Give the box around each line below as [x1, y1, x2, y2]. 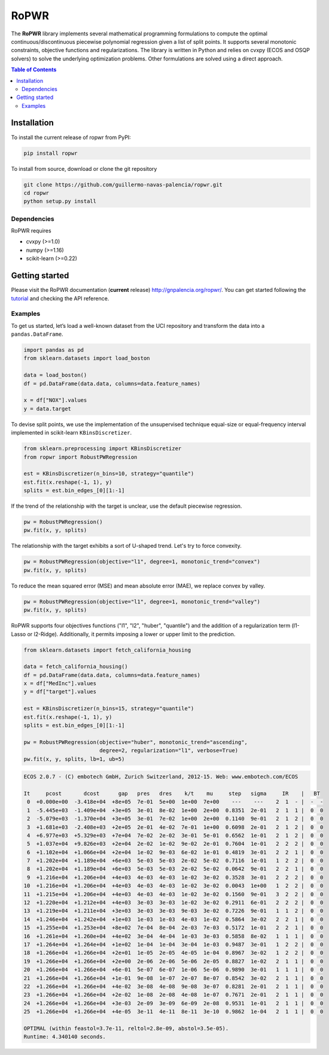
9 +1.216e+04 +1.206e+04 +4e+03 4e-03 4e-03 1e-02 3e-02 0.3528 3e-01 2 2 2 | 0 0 [27, 874, 324, 881]
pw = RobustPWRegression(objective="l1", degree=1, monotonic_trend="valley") [23, 598, 260, 605]
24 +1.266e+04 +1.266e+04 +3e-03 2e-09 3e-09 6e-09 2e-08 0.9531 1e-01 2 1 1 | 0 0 [23, 1000, 324, 1006]
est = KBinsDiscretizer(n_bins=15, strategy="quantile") [23, 705, 194, 712]
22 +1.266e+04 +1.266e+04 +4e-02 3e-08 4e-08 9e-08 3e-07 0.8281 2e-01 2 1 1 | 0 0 [23, 983, 324, 990]
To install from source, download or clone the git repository [11, 165, 157, 172]
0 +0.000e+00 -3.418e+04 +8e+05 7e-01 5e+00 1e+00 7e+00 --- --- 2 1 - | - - [27, 798, 324, 806]
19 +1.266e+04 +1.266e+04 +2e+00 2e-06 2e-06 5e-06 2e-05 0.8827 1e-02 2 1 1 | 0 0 [23, 958, 324, 964]
